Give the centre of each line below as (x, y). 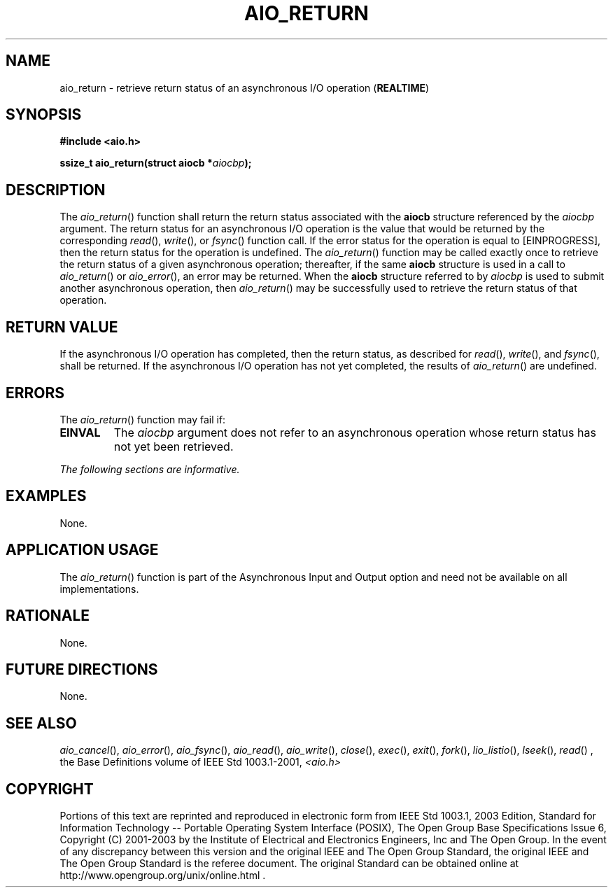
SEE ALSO (41, 723)
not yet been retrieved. (174, 446)
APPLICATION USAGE (82, 550)
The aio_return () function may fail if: (143, 419)
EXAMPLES (46, 496)
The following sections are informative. (150, 469)
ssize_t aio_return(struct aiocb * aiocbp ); (156, 163)
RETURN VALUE (62, 327)
